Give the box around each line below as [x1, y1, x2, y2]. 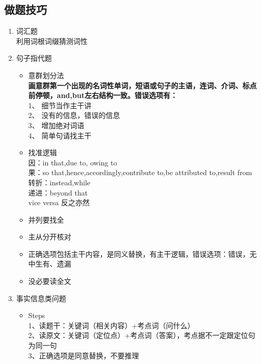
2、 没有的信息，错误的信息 [28, 110, 120, 120]
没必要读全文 [28, 276, 71, 286]
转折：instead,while [28, 177, 91, 187]
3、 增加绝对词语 [28, 119, 85, 130]
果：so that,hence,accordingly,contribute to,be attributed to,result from [28, 167, 252, 178]
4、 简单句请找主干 [28, 130, 92, 140]
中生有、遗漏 [28, 258, 71, 269]
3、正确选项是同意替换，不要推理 [28, 350, 139, 360]
